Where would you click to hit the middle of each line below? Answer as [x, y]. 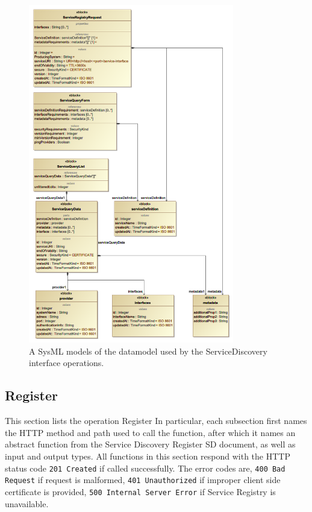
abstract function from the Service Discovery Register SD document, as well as [150, 444]
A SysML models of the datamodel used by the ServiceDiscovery [148, 351]
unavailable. [27, 503]
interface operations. [67, 363]
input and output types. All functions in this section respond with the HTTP [148, 456]
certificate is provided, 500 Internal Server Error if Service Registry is [140, 491]
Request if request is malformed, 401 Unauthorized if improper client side [143, 480]
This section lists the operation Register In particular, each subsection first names [156, 421]
